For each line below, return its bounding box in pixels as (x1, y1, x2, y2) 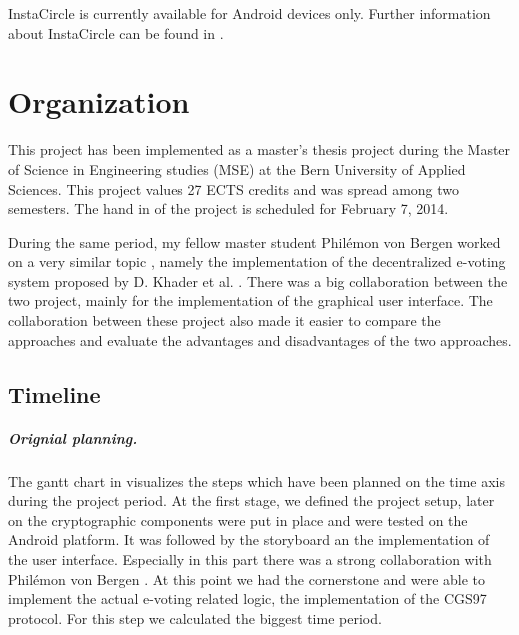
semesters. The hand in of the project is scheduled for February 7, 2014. (8, 198, 449, 219)
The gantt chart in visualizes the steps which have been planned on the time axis (8, 470, 505, 491)
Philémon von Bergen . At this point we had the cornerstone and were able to (8, 568, 486, 589)
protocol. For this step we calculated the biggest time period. (8, 607, 382, 628)
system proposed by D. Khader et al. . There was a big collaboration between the (8, 270, 508, 291)
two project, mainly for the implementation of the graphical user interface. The (8, 290, 493, 311)
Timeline (8, 378, 101, 409)
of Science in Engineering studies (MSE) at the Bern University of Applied (8, 158, 466, 179)
